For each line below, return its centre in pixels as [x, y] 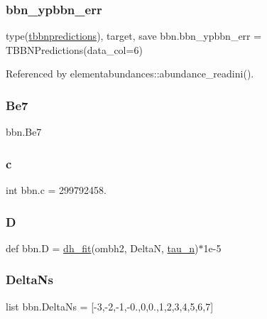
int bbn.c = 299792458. [56, 190]
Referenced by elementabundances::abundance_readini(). [130, 74]
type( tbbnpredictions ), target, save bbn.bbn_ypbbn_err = [134, 36]
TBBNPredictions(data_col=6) [74, 49]
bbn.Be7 [24, 132]
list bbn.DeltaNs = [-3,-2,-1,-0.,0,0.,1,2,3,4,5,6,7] [110, 306]
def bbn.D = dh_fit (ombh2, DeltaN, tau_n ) [102, 248]
